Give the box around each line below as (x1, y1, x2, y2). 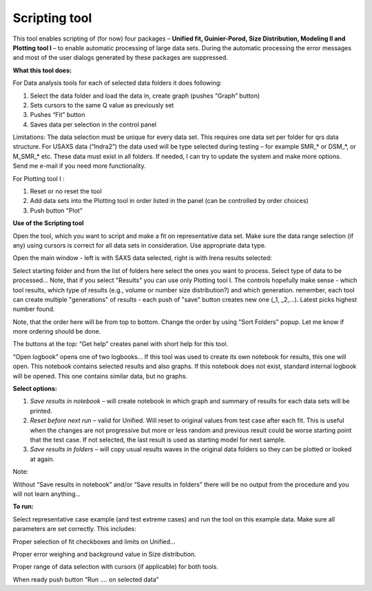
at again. (30, 455, 55, 463)
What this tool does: (12, 66, 72, 74)
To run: (12, 502, 34, 511)
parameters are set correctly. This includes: (12, 525, 137, 533)
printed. (30, 407, 52, 415)
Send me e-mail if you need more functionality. (12, 162, 146, 170)
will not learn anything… (12, 489, 81, 498)
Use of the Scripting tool (12, 219, 84, 227)
